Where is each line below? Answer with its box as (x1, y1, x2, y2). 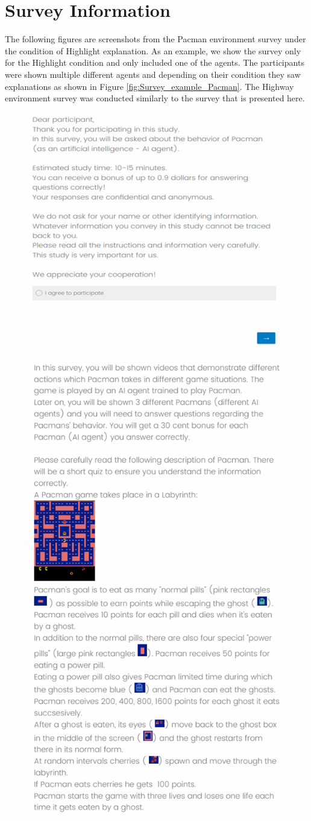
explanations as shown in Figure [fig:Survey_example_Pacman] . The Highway (5, 80, 294, 92)
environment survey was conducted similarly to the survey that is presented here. (5, 92, 305, 104)
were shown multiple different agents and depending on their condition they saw (5, 68, 301, 80)
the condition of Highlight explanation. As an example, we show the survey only (5, 44, 301, 57)
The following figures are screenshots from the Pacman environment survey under (5, 33, 306, 45)
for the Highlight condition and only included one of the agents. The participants (5, 56, 304, 69)
